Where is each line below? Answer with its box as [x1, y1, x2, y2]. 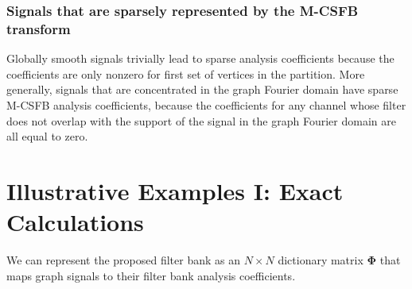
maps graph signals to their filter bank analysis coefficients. [6, 267, 296, 283]
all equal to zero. [6, 128, 88, 144]
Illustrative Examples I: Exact [6, 174, 344, 206]
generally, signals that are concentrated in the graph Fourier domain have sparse [6, 81, 398, 98]
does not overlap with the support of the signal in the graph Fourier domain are [6, 112, 396, 129]
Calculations [6, 206, 144, 238]
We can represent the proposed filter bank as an [6, 252, 240, 268]
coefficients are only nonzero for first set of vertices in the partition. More [6, 65, 365, 82]
